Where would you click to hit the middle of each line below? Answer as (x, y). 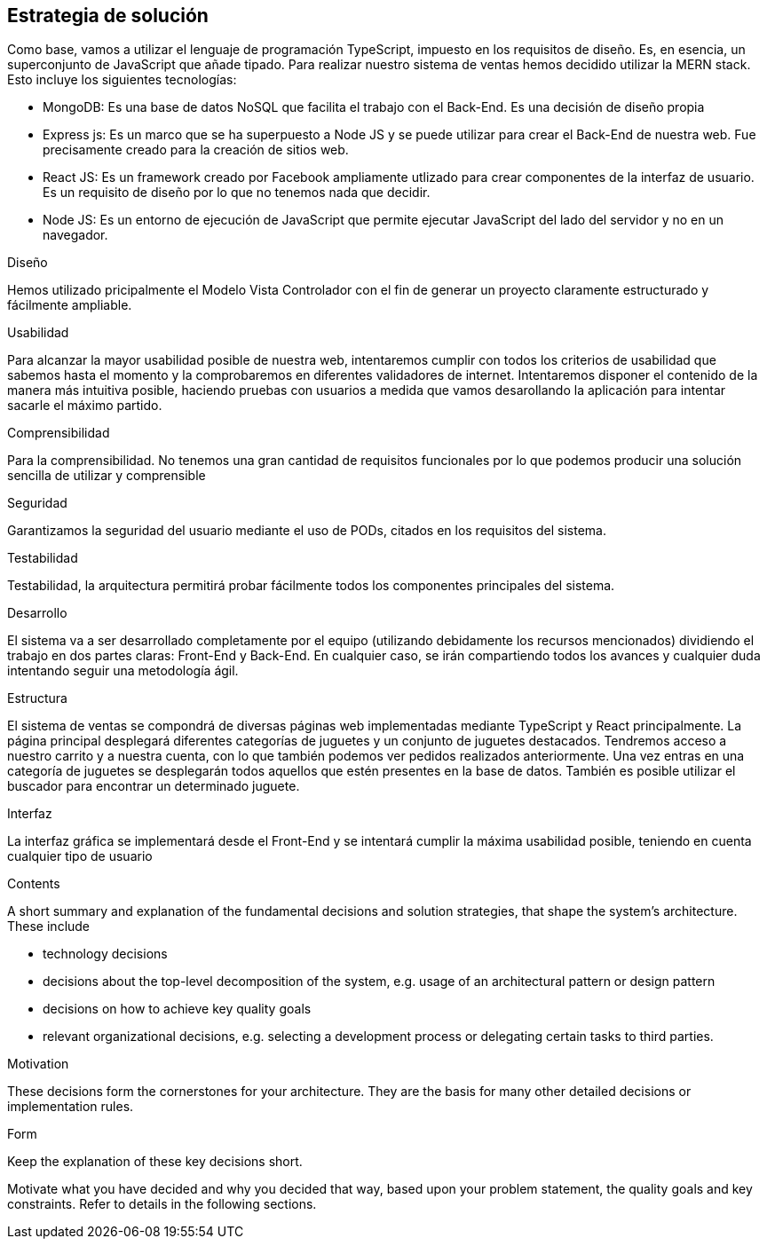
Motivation (38, 1064)
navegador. (75, 235)
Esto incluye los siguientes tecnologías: (122, 80)
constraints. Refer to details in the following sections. (162, 1204)
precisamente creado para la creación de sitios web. (196, 150)
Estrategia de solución (108, 16)
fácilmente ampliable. (70, 305)
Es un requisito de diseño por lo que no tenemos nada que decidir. (237, 193)
